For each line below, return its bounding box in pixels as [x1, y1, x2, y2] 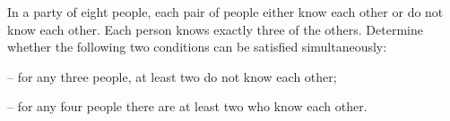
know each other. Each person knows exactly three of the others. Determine [7, 20, 423, 38]
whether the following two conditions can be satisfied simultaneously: [7, 37, 387, 56]
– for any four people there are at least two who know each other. [7, 97, 368, 116]
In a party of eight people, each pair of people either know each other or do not [7, 3, 444, 20]
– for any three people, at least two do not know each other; [7, 67, 337, 85]
